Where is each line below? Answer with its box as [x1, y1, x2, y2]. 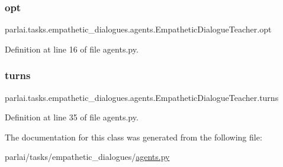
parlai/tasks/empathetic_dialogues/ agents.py [5, 150, 170, 163]
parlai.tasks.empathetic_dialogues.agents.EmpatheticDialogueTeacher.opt [5, 23, 272, 35]
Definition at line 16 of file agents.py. [5, 42, 139, 55]
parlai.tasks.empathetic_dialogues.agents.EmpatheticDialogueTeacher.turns [5, 91, 279, 103]
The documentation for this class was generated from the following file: [5, 130, 262, 143]
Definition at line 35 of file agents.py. [5, 111, 139, 123]
